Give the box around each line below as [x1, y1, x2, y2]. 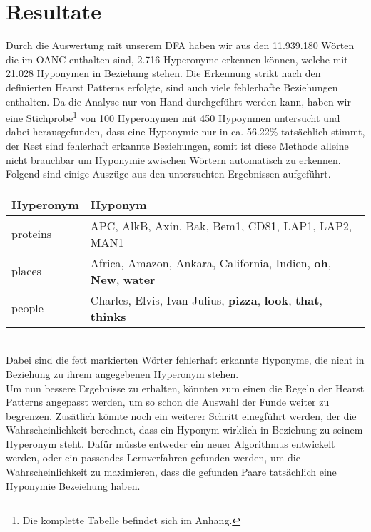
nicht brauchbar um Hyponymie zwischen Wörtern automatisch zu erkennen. [6, 152, 341, 167]
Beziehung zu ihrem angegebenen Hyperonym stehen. [6, 366, 239, 381]
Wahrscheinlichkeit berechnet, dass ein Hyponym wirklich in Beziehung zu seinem [6, 422, 363, 437]
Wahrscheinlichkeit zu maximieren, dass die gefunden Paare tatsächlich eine [6, 464, 337, 479]
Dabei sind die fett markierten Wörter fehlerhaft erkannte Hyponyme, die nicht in [6, 352, 365, 367]
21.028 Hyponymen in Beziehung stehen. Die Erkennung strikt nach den [6, 66, 321, 81]
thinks [90, 307, 126, 324]
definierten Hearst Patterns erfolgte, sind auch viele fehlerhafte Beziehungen [6, 79, 338, 94]
